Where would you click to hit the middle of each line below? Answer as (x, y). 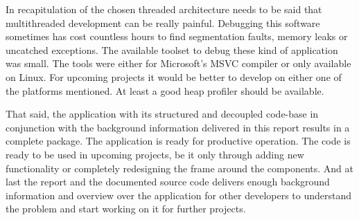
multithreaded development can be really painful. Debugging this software (163, 22)
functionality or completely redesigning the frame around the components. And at (180, 168)
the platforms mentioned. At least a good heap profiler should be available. (165, 90)
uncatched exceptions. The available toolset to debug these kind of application (172, 49)
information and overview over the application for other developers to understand (179, 195)
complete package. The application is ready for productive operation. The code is (178, 141)
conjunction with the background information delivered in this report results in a (178, 127)
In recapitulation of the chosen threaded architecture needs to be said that (164, 9)
